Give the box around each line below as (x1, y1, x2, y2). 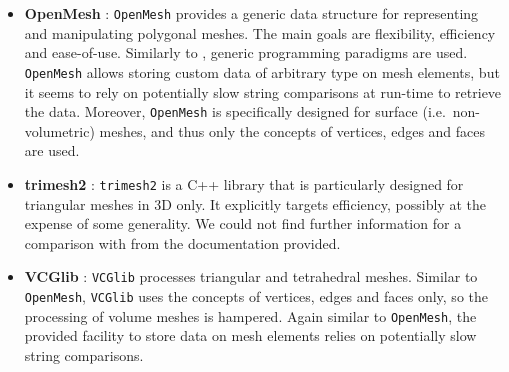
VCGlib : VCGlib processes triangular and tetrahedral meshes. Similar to (24, 266, 478, 287)
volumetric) (24, 120, 95, 141)
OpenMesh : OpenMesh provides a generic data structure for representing (24, 3, 479, 23)
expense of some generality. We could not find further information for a (24, 213, 462, 234)
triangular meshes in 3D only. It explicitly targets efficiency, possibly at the (24, 193, 486, 214)
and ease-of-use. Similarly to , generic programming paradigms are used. (24, 42, 468, 63)
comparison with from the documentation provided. (24, 232, 341, 253)
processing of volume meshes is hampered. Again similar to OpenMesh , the (24, 305, 477, 326)
